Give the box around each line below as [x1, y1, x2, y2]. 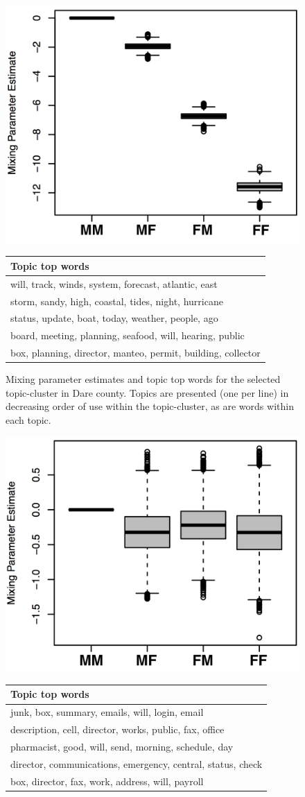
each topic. [6, 413, 51, 427]
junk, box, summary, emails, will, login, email [10, 705, 204, 719]
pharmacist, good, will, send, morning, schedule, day [10, 739, 234, 753]
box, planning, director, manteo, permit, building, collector [10, 345, 261, 360]
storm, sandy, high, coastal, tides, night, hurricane [10, 293, 223, 308]
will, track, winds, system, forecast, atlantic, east [10, 276, 218, 291]
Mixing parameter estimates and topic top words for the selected [6, 372, 281, 386]
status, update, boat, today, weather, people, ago [10, 311, 218, 325]
